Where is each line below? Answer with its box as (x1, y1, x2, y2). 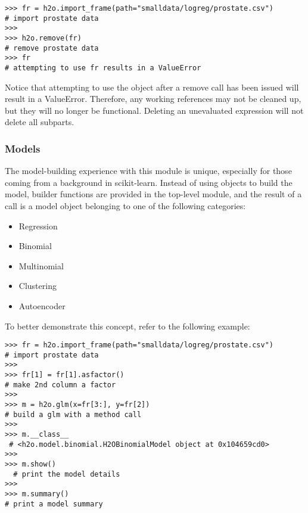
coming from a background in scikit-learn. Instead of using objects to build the (5, 176, 293, 188)
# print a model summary (5, 499, 103, 508)
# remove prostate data (5, 43, 99, 52)
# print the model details (13, 470, 120, 478)
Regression (18, 219, 58, 232)
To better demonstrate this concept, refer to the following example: (5, 319, 250, 332)
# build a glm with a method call (5, 410, 142, 419)
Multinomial (18, 259, 64, 272)
